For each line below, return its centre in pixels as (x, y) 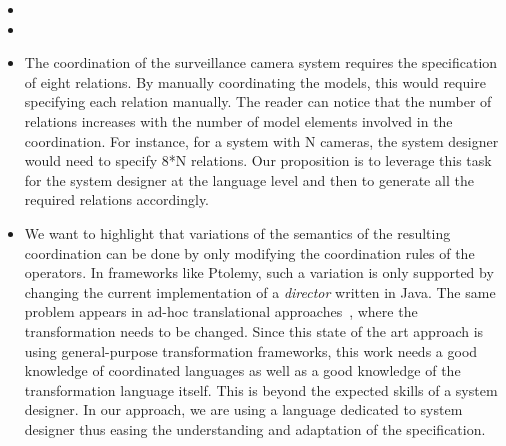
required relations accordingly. (117, 199)
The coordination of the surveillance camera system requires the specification (261, 62)
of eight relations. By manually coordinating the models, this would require (255, 81)
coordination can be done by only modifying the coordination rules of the (249, 252)
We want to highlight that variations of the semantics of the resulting (237, 232)
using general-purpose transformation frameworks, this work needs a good (251, 350)
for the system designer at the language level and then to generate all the (249, 179)
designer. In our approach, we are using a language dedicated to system (243, 409)
